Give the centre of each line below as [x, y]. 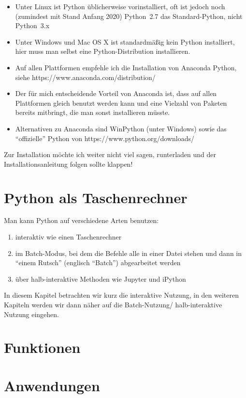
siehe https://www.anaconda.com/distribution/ [85, 77]
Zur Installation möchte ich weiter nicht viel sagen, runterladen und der [110, 154]
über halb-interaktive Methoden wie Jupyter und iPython [101, 279]
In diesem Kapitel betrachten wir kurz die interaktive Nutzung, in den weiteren [121, 295]
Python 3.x [32, 25]
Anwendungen [52, 385]
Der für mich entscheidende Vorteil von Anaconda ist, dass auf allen [116, 93]
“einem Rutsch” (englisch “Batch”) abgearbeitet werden [98, 263]
